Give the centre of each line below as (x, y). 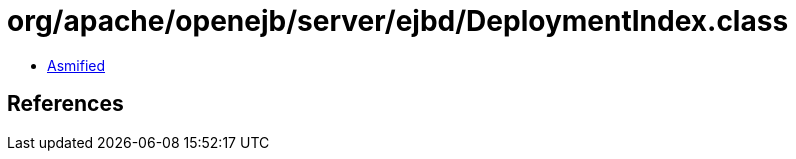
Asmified (76, 65)
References (65, 104)
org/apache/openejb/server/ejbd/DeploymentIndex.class (398, 21)
